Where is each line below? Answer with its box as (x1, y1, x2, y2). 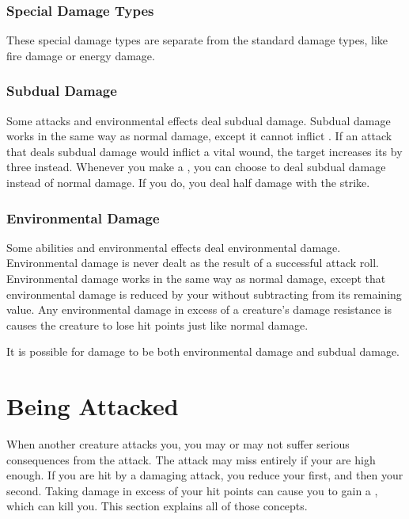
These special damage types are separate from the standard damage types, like (6, 32, 388, 48)
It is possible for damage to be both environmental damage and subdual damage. (6, 343, 400, 360)
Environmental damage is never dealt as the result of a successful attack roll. (6, 254, 379, 271)
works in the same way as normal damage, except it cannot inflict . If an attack (6, 128, 392, 144)
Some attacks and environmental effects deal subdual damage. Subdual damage (6, 112, 391, 128)
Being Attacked (6, 390, 179, 422)
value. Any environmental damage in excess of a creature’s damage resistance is (6, 301, 392, 318)
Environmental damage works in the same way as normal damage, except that (6, 270, 386, 286)
